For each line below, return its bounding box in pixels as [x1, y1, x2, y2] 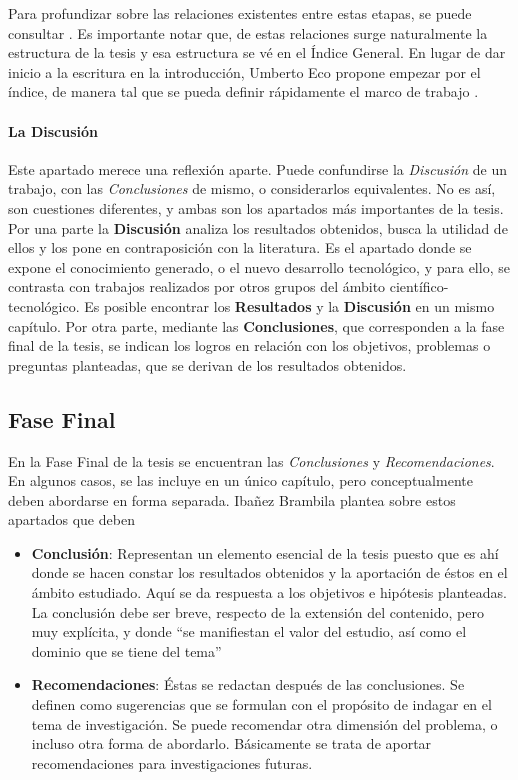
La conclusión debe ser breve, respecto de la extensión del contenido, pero [31, 601, 484, 622]
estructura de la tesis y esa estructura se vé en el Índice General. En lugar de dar [8, 42, 506, 63]
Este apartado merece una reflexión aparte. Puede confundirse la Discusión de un [8, 158, 508, 179]
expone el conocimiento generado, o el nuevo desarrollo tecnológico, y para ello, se [8, 256, 510, 277]
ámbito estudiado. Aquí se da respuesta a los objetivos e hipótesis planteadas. [31, 582, 507, 603]
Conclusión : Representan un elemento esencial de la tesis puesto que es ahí [31, 542, 499, 563]
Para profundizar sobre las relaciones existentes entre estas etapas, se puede [8, 3, 472, 23]
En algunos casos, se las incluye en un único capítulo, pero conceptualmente [8, 470, 473, 491]
